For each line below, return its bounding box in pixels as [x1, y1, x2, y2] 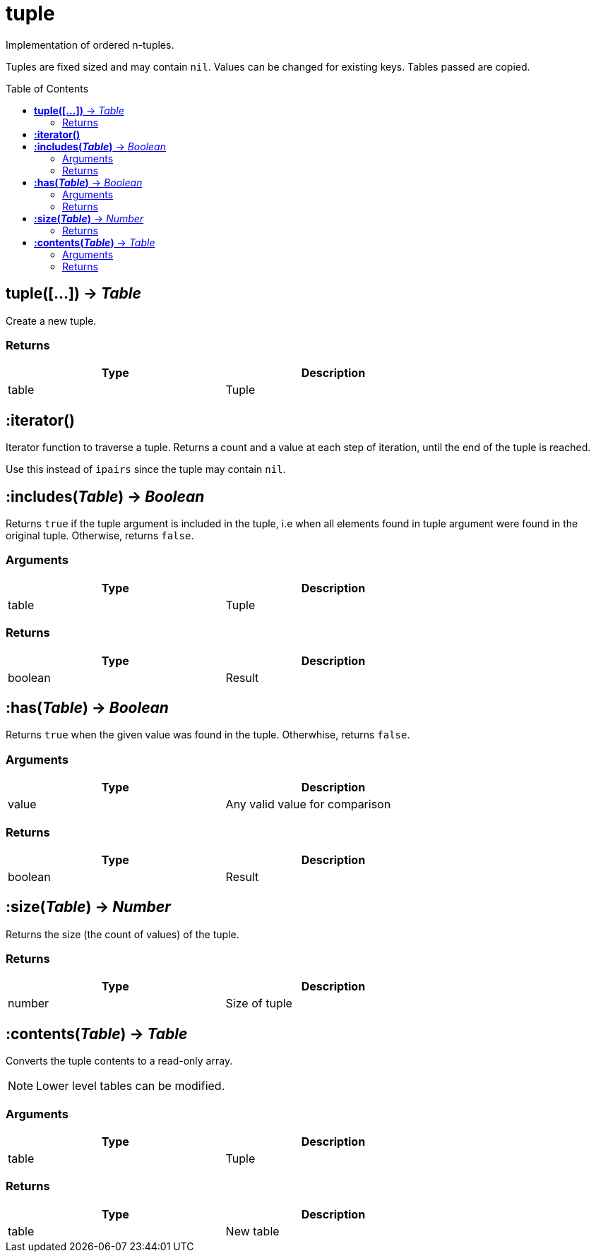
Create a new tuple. [6, 314, 97, 327]
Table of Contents [6, 82, 89, 95]
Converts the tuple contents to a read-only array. [6, 1055, 233, 1067]
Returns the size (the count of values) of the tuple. [6, 928, 239, 940]
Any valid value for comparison [225, 797, 391, 812]
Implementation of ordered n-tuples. [6, 38, 174, 51]
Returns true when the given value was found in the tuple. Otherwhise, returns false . [6, 729, 410, 741]
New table [225, 1223, 280, 1238]
